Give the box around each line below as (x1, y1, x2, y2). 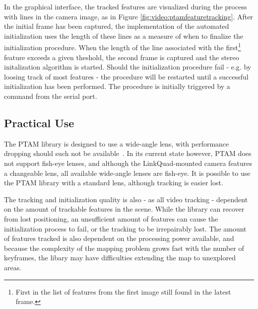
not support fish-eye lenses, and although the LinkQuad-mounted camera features (4, 157, 253, 168)
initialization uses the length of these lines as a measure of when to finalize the (4, 30, 243, 41)
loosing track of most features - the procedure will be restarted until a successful (4, 71, 249, 81)
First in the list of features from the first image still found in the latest (15, 286, 231, 297)
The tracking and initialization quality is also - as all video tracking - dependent (4, 194, 248, 204)
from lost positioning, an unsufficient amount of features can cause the (4, 213, 218, 224)
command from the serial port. (4, 91, 97, 101)
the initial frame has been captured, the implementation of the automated (4, 21, 229, 31)
